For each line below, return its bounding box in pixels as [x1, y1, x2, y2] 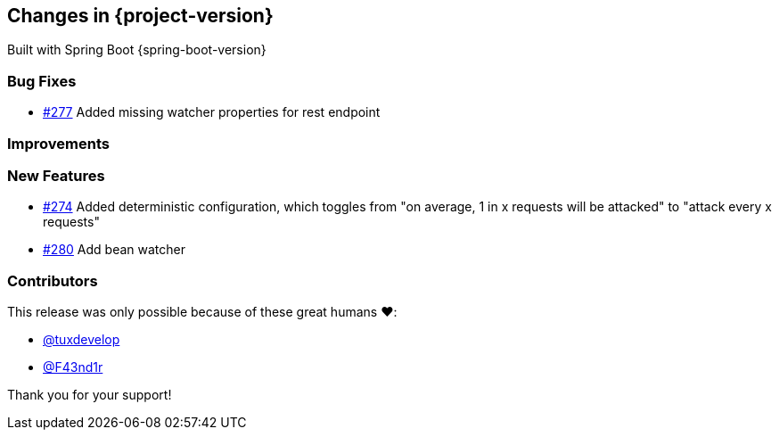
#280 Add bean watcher [43, 242, 185, 258]
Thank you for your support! [7, 387, 172, 403]
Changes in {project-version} [7, 4, 274, 27]
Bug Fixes [7, 71, 77, 90]
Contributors [7, 271, 98, 290]
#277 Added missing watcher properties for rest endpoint [43, 104, 381, 120]
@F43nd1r [43, 359, 103, 375]
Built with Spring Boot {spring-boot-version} [7, 42, 266, 58]
